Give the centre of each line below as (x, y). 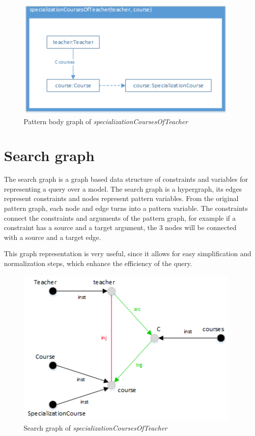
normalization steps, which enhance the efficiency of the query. (98, 263)
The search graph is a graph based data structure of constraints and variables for (126, 179)
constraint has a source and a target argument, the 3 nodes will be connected (120, 227)
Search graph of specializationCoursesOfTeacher (96, 428)
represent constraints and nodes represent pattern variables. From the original (121, 198)
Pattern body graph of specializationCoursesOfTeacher (106, 121)
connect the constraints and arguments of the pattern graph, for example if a (120, 218)
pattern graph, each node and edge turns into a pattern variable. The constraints (126, 208)
